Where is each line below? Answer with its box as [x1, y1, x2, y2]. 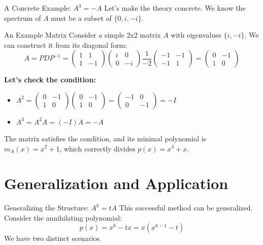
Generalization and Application [4, 173, 228, 194]
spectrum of [4, 12, 41, 23]
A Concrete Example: [4, 3, 71, 13]
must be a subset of [51, 12, 112, 23]
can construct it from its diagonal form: [4, 39, 127, 50]
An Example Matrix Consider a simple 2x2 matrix [4, 29, 161, 40]
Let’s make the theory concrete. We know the [104, 3, 246, 13]
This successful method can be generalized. [119, 202, 253, 213]
